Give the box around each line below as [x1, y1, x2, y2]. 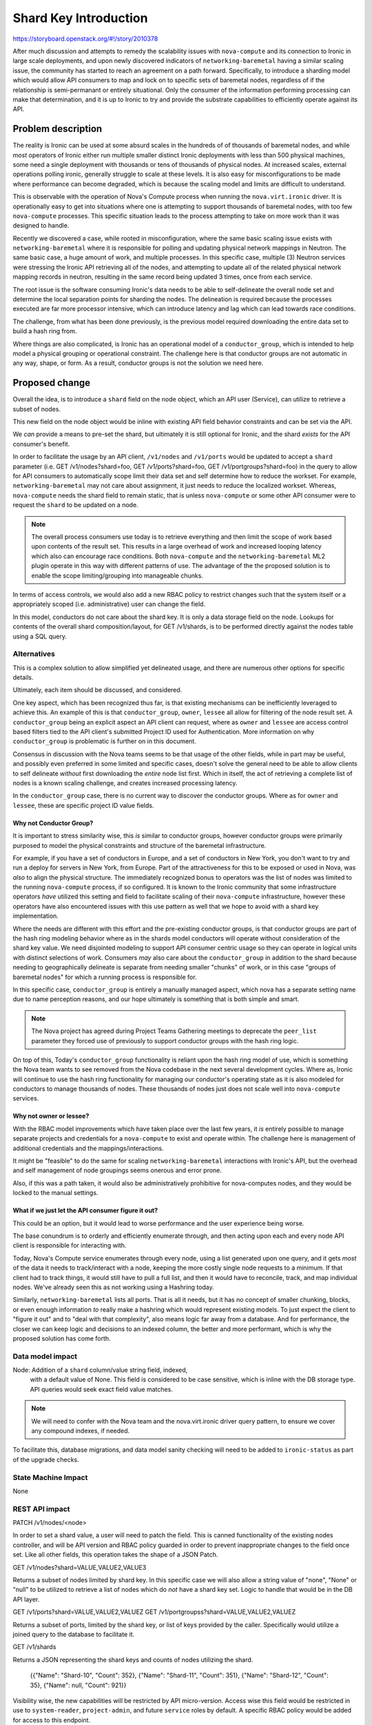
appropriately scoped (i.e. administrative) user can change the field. [12, 600, 206, 609]
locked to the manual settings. [12, 1189, 99, 1197]
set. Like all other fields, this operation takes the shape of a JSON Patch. [12, 1550, 218, 1559]
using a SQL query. [12, 632, 67, 640]
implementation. [12, 911, 59, 920]
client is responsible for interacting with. [12, 1241, 127, 1250]
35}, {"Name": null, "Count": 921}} [30, 1681, 127, 1689]
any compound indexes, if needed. [31, 1427, 130, 1435]
